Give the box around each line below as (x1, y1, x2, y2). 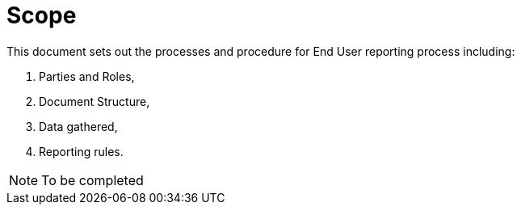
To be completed (41, 171, 144, 188)
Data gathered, (39, 119, 118, 133)
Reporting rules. (39, 144, 124, 158)
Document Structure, (39, 94, 150, 108)
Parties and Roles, (39, 69, 135, 83)
